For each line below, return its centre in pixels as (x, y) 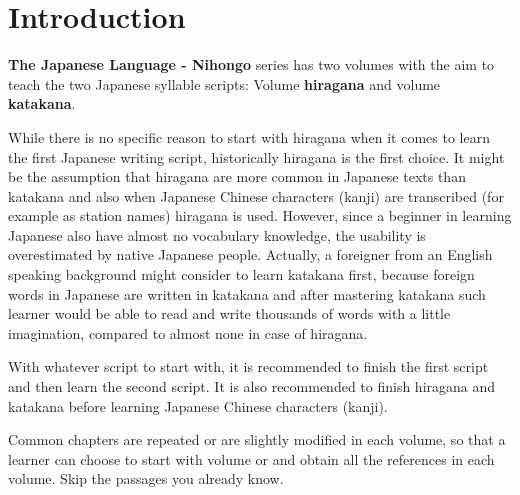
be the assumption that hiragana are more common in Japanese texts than (237, 176)
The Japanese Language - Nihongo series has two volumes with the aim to (251, 64)
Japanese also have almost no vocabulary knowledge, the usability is (217, 234)
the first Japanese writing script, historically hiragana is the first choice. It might (256, 156)
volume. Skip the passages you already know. (146, 478)
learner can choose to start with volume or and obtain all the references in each (251, 458)
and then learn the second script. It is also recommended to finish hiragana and (252, 386)
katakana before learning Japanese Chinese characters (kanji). (198, 405)
